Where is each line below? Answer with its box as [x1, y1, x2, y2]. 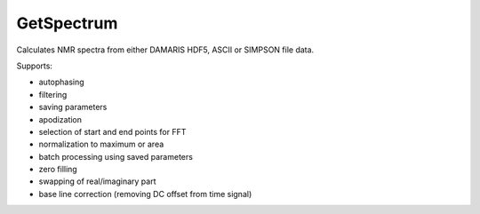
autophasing [38, 76, 84, 88]
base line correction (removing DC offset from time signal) [38, 188, 252, 199]
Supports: [16, 60, 53, 71]
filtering [38, 89, 68, 99]
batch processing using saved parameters [38, 151, 193, 162]
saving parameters [38, 102, 108, 113]
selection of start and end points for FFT [38, 126, 187, 137]
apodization [38, 114, 83, 124]
